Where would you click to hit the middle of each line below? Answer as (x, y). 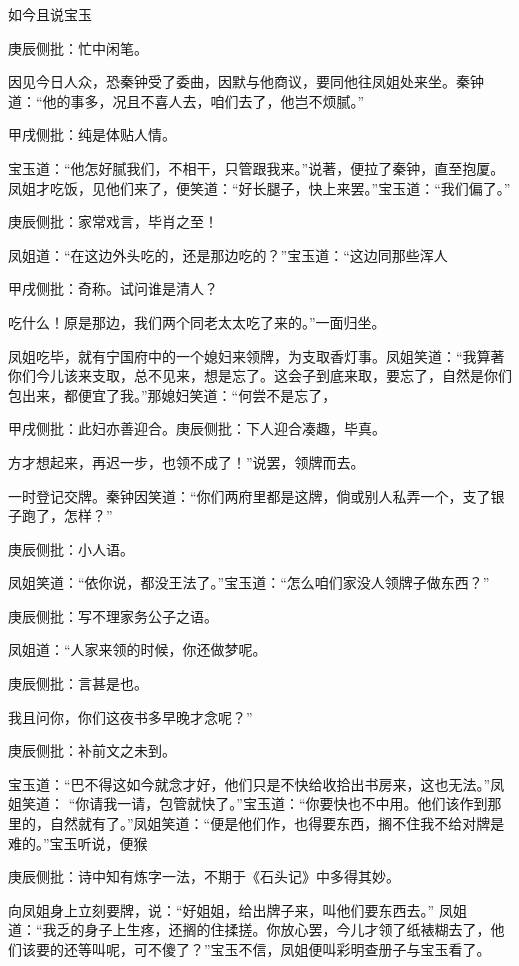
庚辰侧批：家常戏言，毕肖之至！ (113, 221)
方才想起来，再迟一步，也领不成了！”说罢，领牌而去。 (186, 461)
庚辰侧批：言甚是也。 (78, 683)
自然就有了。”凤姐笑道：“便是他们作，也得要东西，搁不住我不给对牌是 (277, 823)
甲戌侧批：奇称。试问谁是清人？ (113, 288)
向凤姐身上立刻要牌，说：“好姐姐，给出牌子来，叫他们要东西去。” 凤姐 (237, 909)
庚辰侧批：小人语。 (71, 548)
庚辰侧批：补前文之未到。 (92, 750)
